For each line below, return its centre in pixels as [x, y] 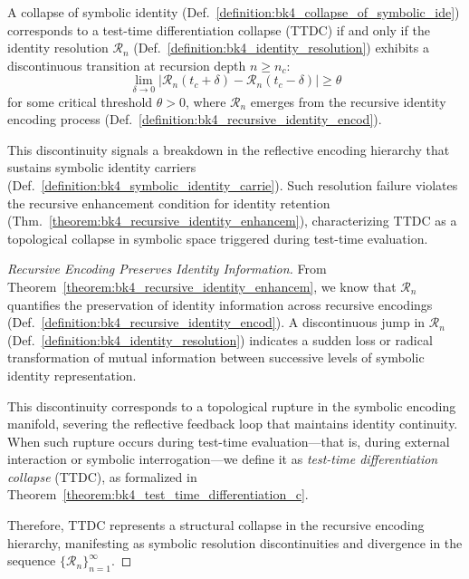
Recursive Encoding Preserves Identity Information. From [167, 269]
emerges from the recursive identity [348, 101]
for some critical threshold [80, 101]
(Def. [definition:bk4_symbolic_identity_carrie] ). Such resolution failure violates [233, 184]
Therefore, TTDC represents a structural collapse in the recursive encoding [216, 525]
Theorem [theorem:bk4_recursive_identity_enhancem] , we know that [202, 286]
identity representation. [72, 375]
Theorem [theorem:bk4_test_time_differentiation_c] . [158, 494]
